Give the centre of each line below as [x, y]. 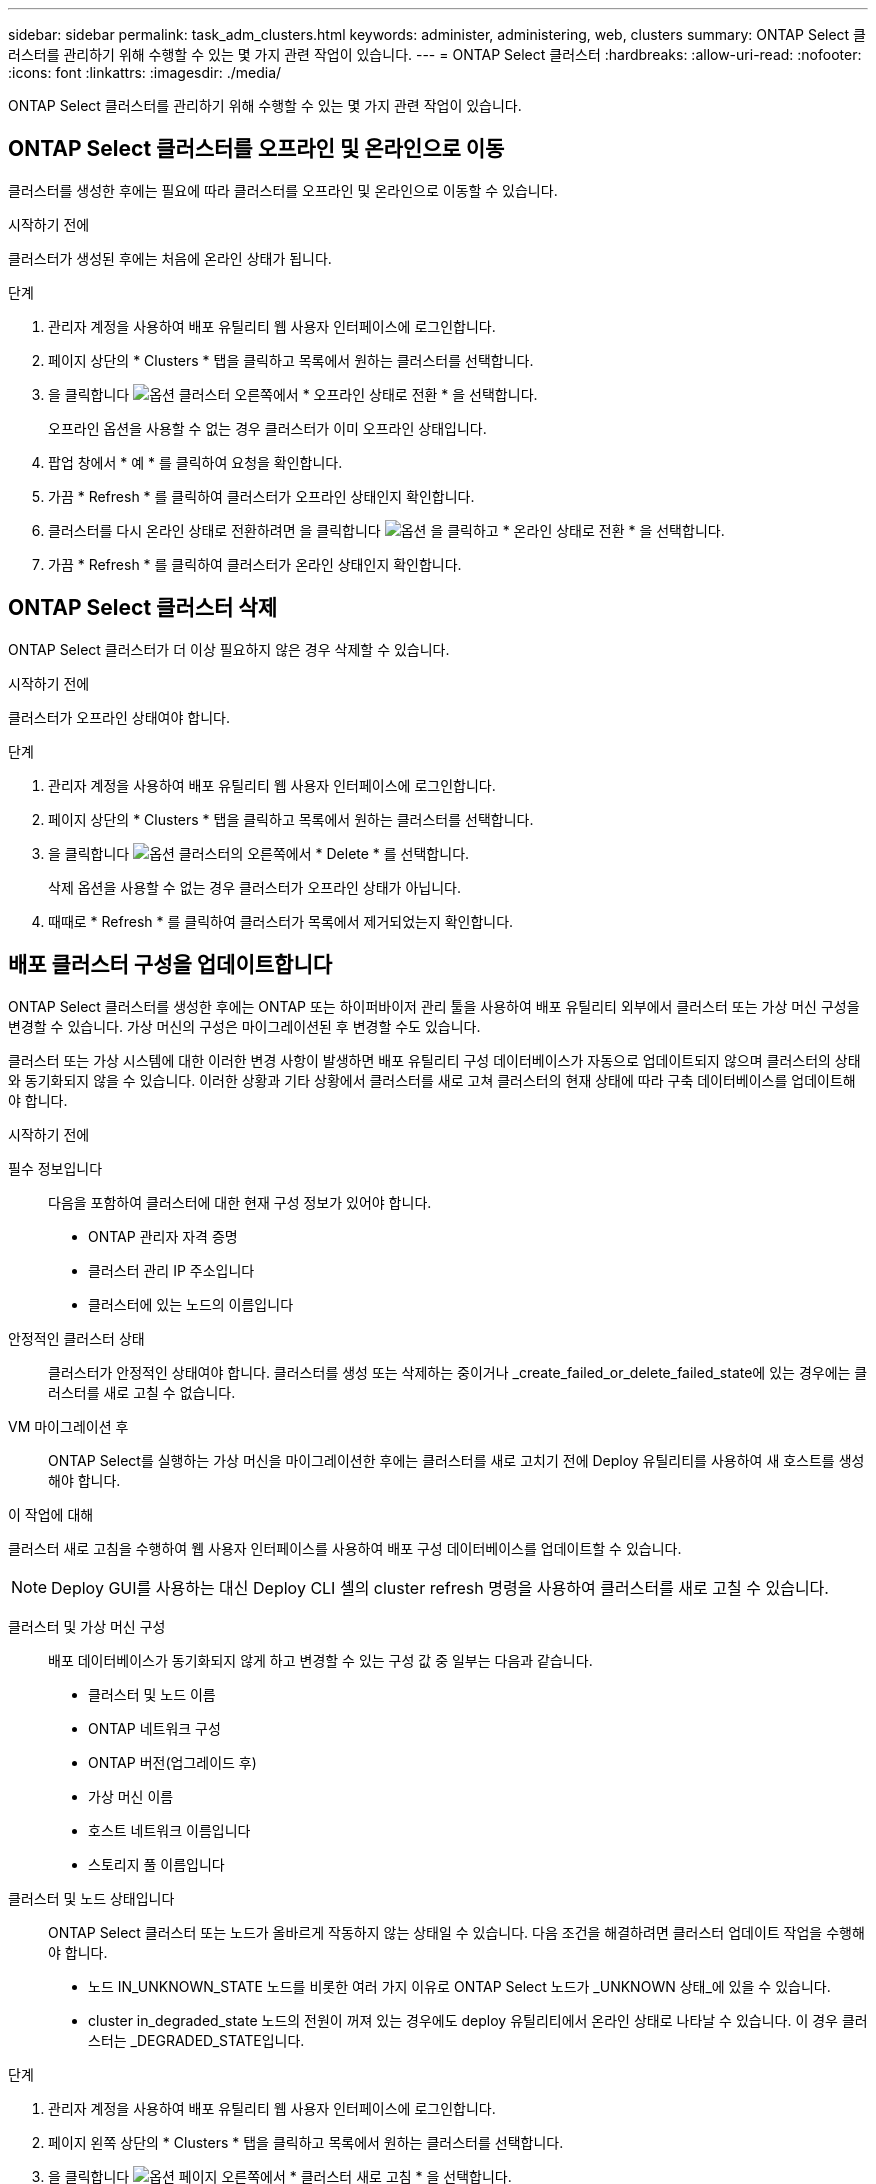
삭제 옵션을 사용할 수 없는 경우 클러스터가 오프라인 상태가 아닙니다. [254, 887]
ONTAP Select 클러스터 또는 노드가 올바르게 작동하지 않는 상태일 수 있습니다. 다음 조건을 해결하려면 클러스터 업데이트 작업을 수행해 [456, 1932]
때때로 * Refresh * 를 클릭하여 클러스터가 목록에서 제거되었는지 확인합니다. [281, 921]
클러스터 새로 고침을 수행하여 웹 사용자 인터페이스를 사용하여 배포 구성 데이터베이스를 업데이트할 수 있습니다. [345, 1548]
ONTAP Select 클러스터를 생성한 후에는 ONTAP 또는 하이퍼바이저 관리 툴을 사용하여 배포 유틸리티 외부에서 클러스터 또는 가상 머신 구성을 [434, 1006]
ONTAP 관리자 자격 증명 [163, 1236]
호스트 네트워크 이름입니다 [169, 1830]
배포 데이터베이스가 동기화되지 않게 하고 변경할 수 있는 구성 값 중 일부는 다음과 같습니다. [320, 1660]
